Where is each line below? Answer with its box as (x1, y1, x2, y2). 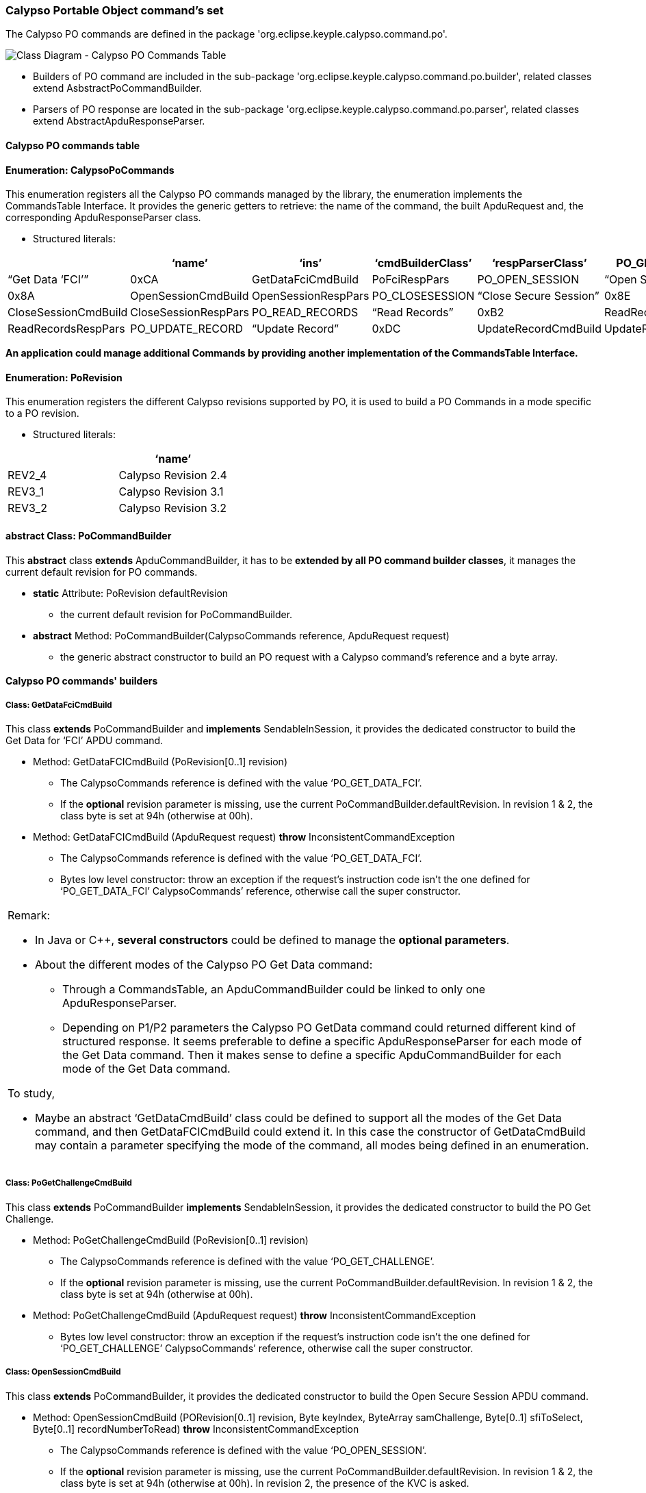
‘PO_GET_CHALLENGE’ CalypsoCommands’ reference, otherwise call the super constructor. (60, 1342, 474, 1354)
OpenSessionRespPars (251, 289, 370, 303)
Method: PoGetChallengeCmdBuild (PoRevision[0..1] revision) (33, 1234, 309, 1246)
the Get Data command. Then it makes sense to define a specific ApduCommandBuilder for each (62, 1048, 562, 1062)
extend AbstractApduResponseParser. (33, 115, 205, 127)
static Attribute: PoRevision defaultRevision (33, 587, 229, 599)
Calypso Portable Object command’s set (5, 3, 224, 17)
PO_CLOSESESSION (372, 289, 475, 303)
